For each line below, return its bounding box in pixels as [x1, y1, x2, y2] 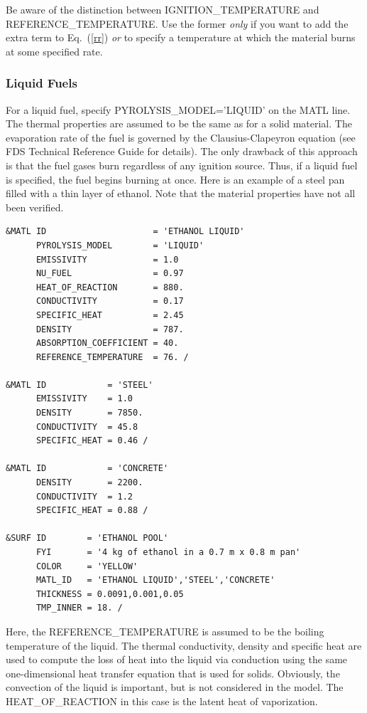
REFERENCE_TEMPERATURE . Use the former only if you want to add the [6, 16, 349, 31]
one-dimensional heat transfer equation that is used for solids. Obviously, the [6, 665, 340, 680]
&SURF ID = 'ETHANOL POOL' [6, 533, 169, 544]
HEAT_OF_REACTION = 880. [35, 282, 184, 292]
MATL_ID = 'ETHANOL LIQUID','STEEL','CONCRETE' [35, 575, 275, 586]
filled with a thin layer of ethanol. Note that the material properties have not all [6, 186, 356, 201]
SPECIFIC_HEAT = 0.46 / [35, 435, 148, 446]
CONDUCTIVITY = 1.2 [35, 491, 133, 502]
